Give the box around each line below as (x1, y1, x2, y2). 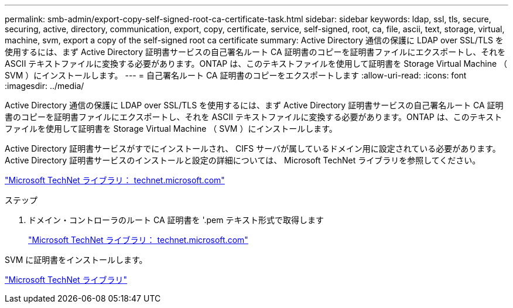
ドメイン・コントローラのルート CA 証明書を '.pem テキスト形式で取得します (28, 215, 324, 225)
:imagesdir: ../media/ (5, 81, 84, 91)
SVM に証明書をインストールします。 (5, 255, 148, 265)
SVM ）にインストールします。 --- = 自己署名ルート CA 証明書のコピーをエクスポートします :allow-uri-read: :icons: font (5, 70, 467, 80)
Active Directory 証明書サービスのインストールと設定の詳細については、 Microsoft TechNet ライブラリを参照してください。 (5, 155, 481, 165)
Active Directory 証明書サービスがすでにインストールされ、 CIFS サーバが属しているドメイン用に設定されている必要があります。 (5, 143, 501, 153)
